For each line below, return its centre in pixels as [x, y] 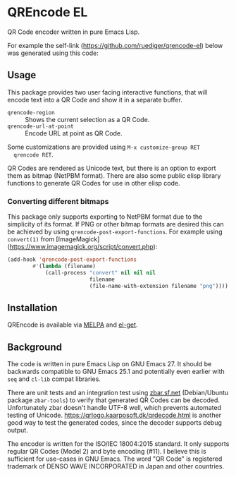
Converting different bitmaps [58, 201]
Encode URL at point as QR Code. [74, 133]
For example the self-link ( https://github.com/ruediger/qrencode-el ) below [115, 45]
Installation [32, 308]
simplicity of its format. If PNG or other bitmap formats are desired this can [116, 224]
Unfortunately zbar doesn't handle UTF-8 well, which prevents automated [114, 408]
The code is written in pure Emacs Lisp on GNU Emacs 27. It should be [110, 364]
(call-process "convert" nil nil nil [100, 272]
